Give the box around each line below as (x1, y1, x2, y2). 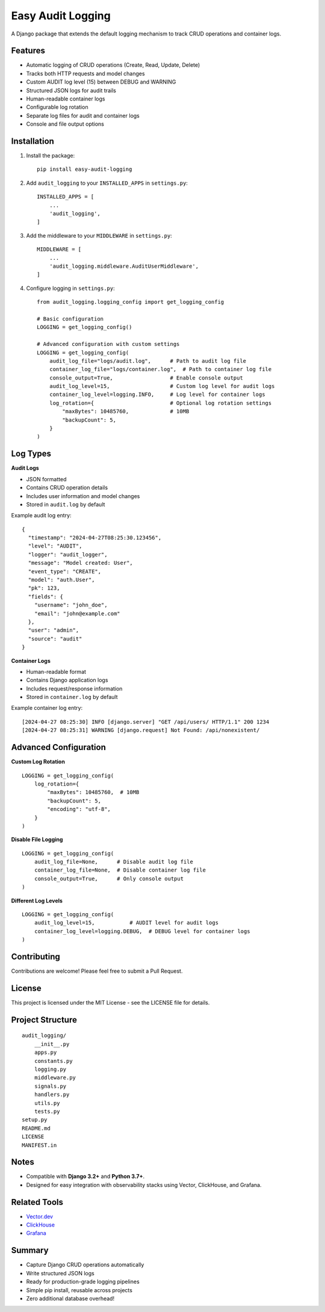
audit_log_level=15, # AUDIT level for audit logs (34, 919, 219, 926)
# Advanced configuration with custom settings (37, 340, 180, 348)
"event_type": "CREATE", (28, 568, 102, 574)
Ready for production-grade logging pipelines (26, 1278, 140, 1286)
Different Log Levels (11, 897, 63, 904)
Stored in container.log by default (26, 694, 118, 701)
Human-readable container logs (26, 95, 105, 102)
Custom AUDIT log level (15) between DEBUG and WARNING (26, 78, 176, 85)
